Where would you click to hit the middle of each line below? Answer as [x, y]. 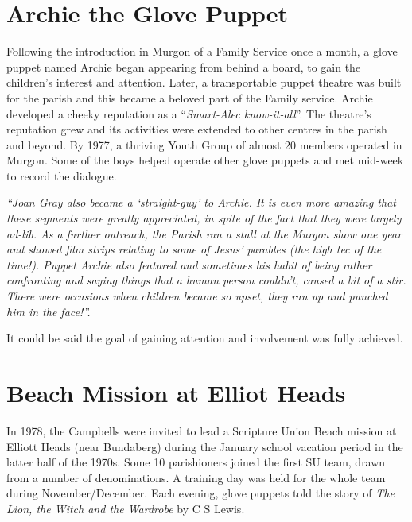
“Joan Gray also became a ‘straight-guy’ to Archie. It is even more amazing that [201, 202]
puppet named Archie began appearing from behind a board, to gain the [184, 66]
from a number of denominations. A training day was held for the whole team [196, 477]
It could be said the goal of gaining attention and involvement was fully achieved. [205, 338]
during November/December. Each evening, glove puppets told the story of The [200, 493]
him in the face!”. [49, 311]
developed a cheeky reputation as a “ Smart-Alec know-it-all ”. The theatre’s [189, 113]
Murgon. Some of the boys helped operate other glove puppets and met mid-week [205, 160]
